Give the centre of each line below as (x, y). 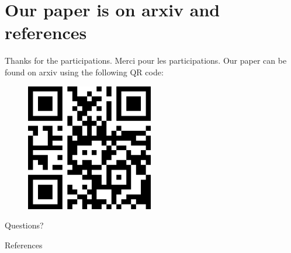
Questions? (24, 225)
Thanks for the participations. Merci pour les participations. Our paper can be (146, 60)
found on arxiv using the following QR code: (84, 72)
